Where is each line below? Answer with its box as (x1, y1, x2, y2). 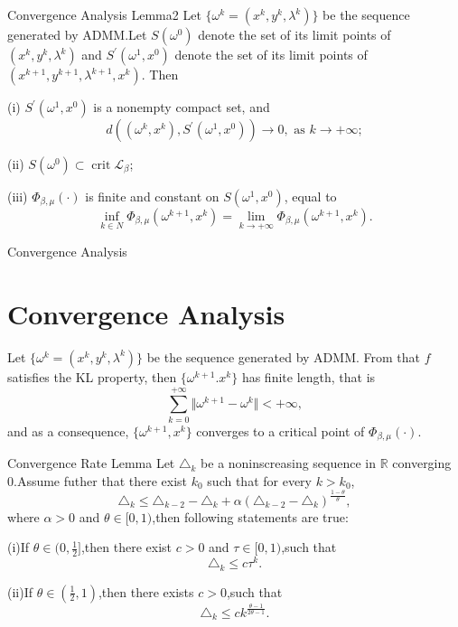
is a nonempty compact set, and (93, 98, 270, 116)
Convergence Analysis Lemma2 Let (7, 5, 201, 23)
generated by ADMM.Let (7, 25, 147, 43)
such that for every (207, 471, 312, 490)
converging (392, 454, 452, 473)
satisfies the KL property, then (7, 367, 177, 386)
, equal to (284, 187, 337, 205)
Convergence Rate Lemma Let (7, 454, 175, 473)
